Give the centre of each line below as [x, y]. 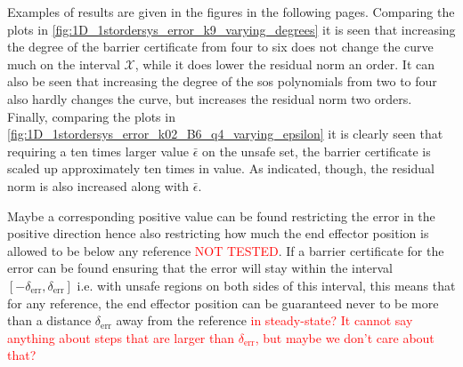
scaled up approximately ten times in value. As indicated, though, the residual [221, 168]
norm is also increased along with [98, 185]
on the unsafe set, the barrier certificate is [317, 151]
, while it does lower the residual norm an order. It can [285, 64]
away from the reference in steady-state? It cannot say [264, 320]
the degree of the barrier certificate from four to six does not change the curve [220, 47]
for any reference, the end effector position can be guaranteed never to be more [223, 303]
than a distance [49, 320]
